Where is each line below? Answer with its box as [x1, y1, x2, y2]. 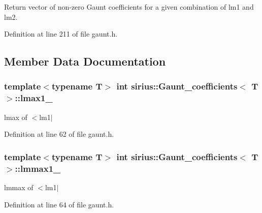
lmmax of [4, 182, 34, 193]
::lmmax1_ [15, 162, 61, 174]
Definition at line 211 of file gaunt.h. [4, 28, 118, 39]
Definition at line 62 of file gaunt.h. [4, 129, 114, 139]
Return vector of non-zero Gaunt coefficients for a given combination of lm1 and [4, 2, 254, 12]
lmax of [4, 111, 27, 122]
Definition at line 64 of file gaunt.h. [4, 199, 114, 209]
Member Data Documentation [4, 53, 166, 69]
